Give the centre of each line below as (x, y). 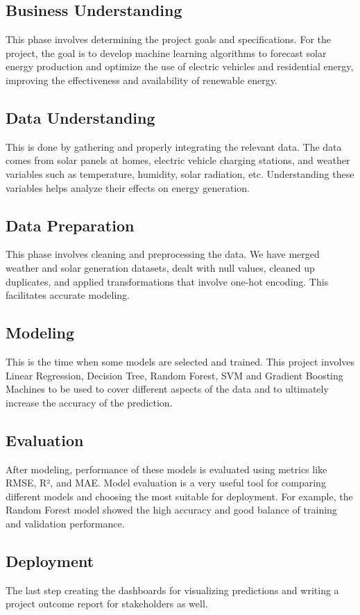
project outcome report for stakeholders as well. (107, 604)
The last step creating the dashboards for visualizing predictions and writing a (172, 590)
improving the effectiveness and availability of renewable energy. (142, 80)
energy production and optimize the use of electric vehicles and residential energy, (180, 66)
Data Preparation (70, 225)
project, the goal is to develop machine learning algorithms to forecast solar (166, 52)
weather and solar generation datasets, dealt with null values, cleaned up (160, 267)
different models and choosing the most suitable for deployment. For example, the (179, 496)
